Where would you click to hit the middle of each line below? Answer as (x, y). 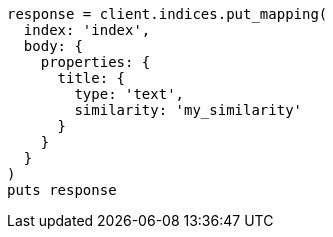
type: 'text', (129, 94)
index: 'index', (87, 30)
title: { (91, 78)
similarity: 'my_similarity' (188, 110)
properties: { (95, 62)
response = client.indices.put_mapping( (167, 14)
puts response (62, 190)
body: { (53, 46)
